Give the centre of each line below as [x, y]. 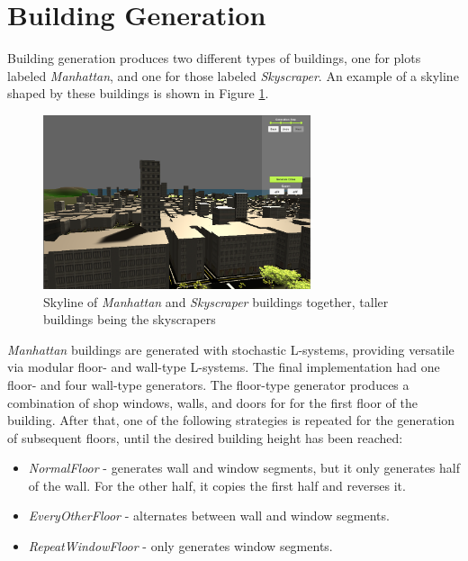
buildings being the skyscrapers [130, 319]
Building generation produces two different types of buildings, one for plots [214, 58]
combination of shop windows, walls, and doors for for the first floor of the [213, 402]
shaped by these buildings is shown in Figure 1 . [138, 93]
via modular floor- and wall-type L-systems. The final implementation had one [224, 367]
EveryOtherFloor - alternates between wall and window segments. [209, 516]
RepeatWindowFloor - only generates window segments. [180, 546]
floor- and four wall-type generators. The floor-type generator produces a [208, 384]
